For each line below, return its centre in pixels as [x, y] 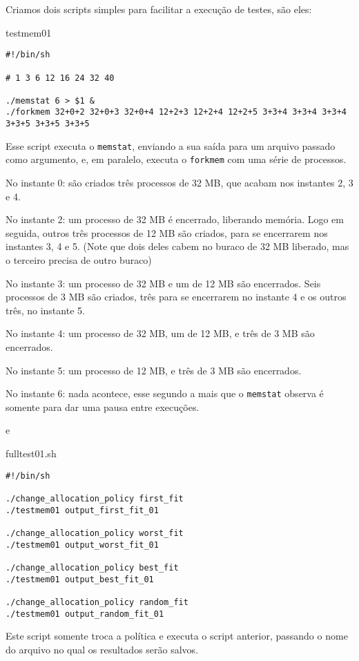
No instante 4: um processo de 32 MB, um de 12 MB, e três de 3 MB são [160, 333]
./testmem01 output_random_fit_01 [85, 614]
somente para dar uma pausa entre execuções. [103, 406]
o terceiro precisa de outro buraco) [79, 260]
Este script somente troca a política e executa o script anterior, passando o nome [177, 636]
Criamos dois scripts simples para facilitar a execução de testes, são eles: [159, 9]
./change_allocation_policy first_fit [95, 498]
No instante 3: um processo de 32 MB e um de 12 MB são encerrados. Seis [163, 283]
